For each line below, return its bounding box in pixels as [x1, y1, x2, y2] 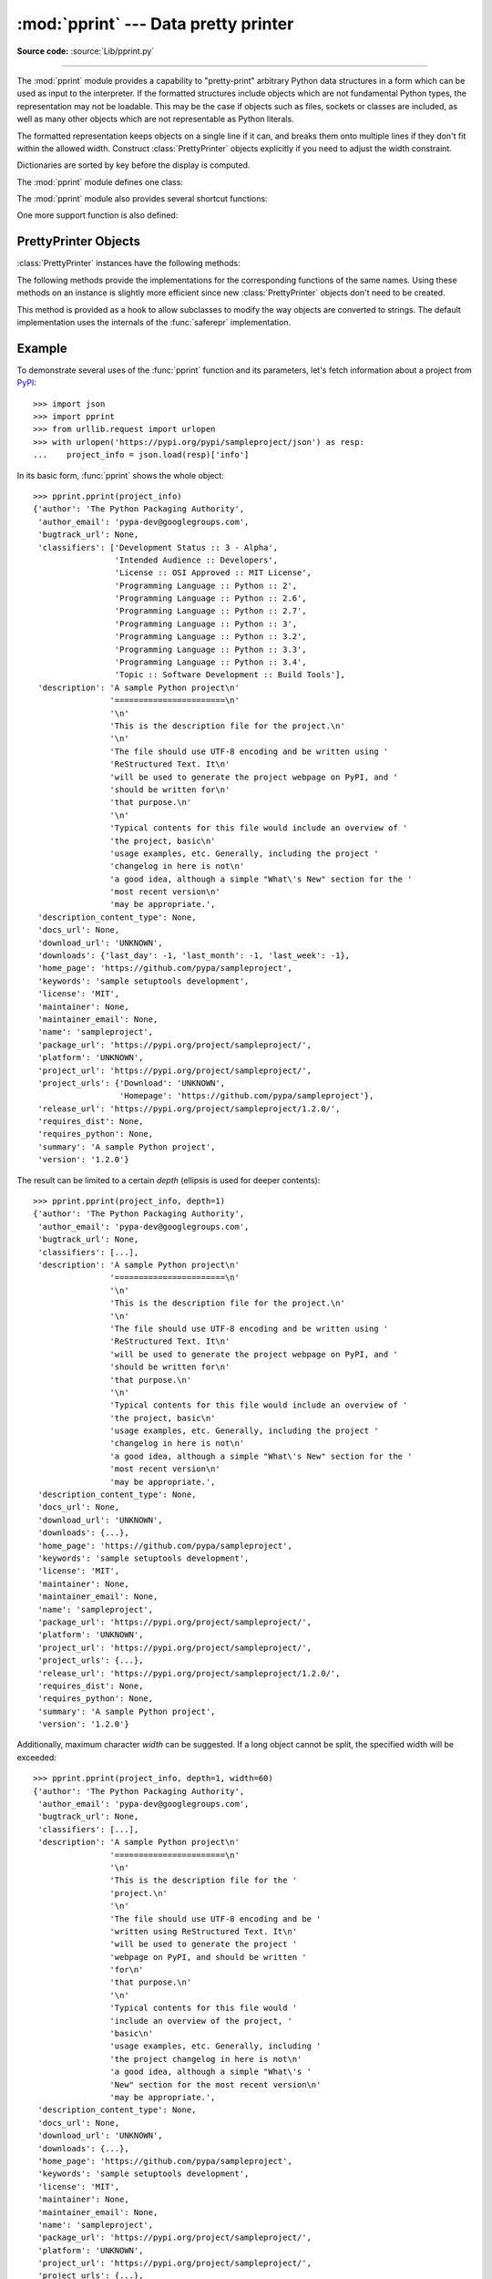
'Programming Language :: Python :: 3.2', [114, 632, 307, 642]
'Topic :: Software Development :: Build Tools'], [114, 670, 345, 680]
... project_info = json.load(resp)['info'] [33, 449, 250, 460]
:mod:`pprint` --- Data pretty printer [16, 14, 294, 34]
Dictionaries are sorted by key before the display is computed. [16, 160, 251, 170]
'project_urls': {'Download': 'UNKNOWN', [37, 1078, 226, 1088]
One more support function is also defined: [16, 210, 179, 221]
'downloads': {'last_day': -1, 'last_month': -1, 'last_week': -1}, [37, 951, 351, 961]
